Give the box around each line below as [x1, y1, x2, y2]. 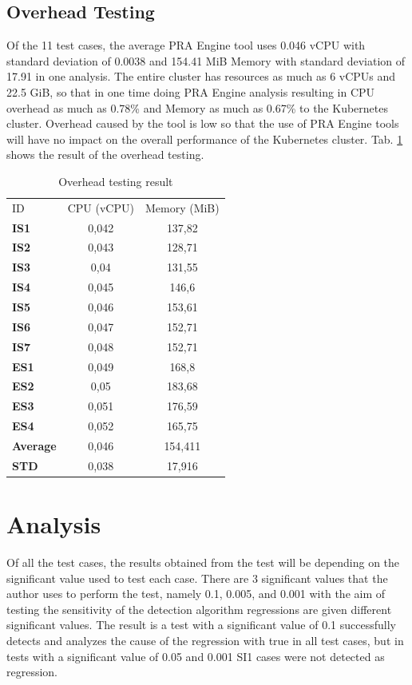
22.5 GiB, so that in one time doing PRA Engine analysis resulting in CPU [6, 83, 375, 100]
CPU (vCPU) [67, 199, 134, 216]
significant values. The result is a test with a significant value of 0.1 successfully [6, 616, 396, 633]
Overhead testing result [58, 172, 173, 189]
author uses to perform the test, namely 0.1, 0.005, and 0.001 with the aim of [6, 585, 386, 602]
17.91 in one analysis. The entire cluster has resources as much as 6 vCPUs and [6, 68, 396, 85]
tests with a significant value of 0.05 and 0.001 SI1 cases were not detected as [6, 647, 385, 664]
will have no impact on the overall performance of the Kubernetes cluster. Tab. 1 [6, 130, 403, 147]
